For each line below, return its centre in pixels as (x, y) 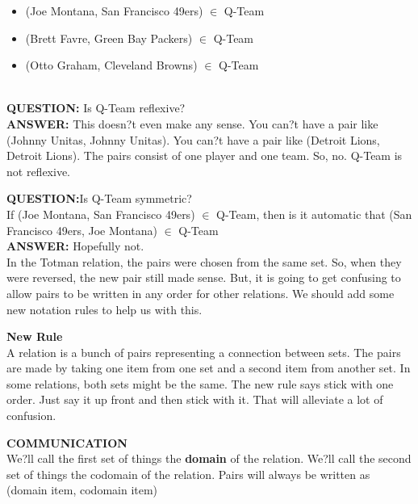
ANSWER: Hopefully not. (75, 246)
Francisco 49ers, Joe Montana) (82, 230)
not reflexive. (38, 171)
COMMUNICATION (67, 442)
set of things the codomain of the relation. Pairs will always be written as (188, 474)
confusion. (31, 416)
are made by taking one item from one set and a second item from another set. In (209, 368)
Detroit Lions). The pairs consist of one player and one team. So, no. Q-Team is (205, 155)
